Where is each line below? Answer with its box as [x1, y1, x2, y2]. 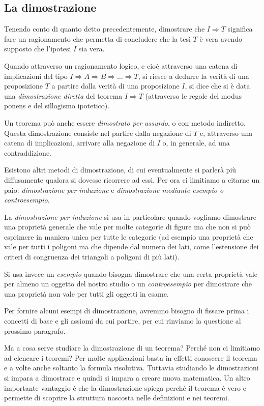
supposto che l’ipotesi [4, 43, 71, 54]
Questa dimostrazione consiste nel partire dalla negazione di [4, 127, 191, 138]
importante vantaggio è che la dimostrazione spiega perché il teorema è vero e [4, 382, 246, 393]
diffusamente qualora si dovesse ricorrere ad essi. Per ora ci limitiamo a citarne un [4, 174, 260, 185]
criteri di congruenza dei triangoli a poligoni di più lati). [4, 251, 180, 262]
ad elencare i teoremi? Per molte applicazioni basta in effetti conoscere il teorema [4, 352, 257, 363]
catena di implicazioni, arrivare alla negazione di [4, 137, 155, 148]
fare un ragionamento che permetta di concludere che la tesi [4, 33, 191, 44]
